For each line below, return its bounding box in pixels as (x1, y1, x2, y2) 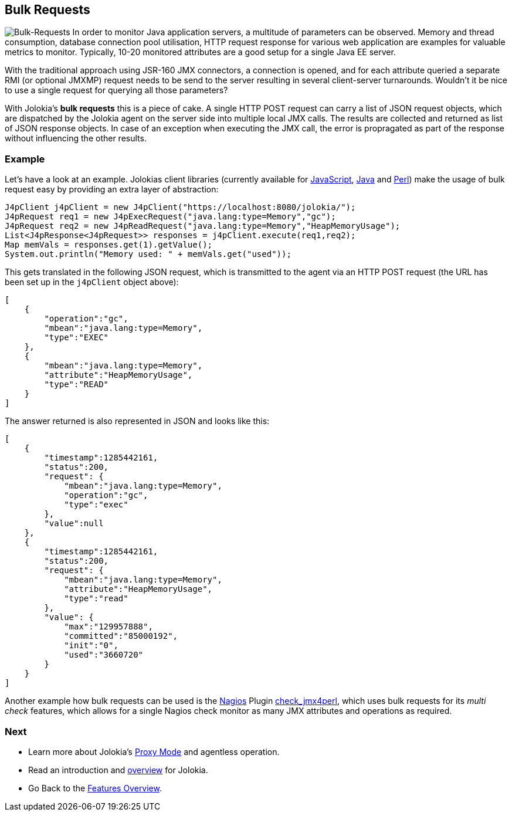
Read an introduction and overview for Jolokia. (28, 764, 208, 775)
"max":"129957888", (64, 622, 153, 632)
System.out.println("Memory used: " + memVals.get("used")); (5, 249, 291, 259)
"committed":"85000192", (64, 631, 178, 641)
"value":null (44, 519, 104, 529)
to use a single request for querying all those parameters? (5, 85, 228, 96)
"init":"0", (64, 641, 118, 651)
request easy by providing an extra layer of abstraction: (5, 184, 219, 195)
